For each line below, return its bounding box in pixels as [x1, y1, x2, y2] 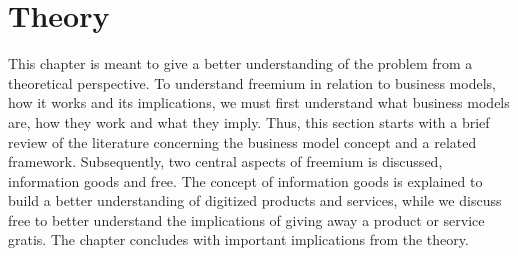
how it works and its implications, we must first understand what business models [8, 92, 510, 113]
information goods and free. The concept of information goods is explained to [8, 170, 483, 191]
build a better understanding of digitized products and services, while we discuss [8, 190, 502, 211]
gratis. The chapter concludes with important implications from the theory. [8, 229, 469, 250]
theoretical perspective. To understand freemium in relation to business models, [8, 72, 496, 93]
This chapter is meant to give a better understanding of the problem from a [8, 53, 473, 74]
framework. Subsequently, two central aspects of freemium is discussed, [8, 151, 443, 172]
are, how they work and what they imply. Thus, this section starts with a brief [8, 111, 490, 132]
